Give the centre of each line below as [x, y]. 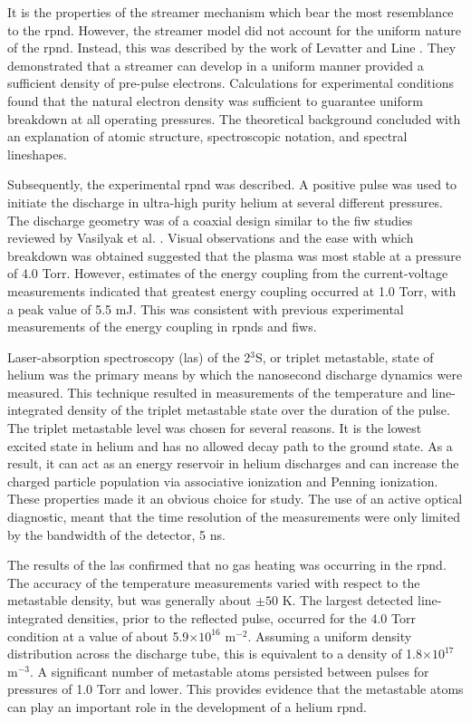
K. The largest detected [348, 600]
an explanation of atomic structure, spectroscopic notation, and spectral [207, 136]
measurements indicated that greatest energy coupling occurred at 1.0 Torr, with [232, 290]
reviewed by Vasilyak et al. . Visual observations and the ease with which [211, 238]
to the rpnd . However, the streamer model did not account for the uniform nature [234, 29]
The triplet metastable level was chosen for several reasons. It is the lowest [215, 428]
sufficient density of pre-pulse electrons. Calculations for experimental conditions [231, 83]
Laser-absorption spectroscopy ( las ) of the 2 [129, 356]
